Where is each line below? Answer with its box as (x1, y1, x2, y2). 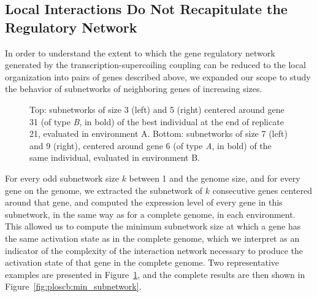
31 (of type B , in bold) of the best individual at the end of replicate (29, 115, 284, 128)
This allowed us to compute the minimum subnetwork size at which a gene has (5, 220, 301, 233)
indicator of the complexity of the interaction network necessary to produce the (5, 244, 304, 256)
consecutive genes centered (212, 183, 313, 196)
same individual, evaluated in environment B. (29, 151, 200, 164)
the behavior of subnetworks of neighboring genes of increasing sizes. (5, 82, 262, 95)
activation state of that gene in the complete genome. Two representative (5, 256, 280, 269)
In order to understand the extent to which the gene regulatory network (5, 46, 275, 59)
